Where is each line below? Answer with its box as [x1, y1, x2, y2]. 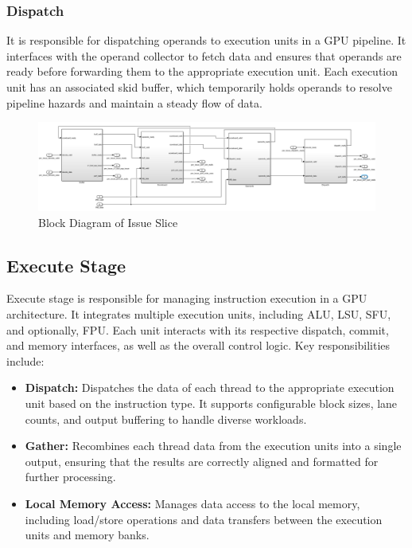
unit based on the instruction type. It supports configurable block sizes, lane [25, 394, 398, 411]
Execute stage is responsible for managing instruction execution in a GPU [6, 290, 367, 307]
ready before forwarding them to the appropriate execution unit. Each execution [6, 63, 398, 80]
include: [6, 352, 45, 369]
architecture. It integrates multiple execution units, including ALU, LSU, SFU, [6, 305, 391, 322]
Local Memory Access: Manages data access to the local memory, [25, 495, 360, 511]
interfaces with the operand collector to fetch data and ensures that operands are [6, 47, 402, 64]
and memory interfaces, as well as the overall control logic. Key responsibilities [6, 337, 391, 354]
